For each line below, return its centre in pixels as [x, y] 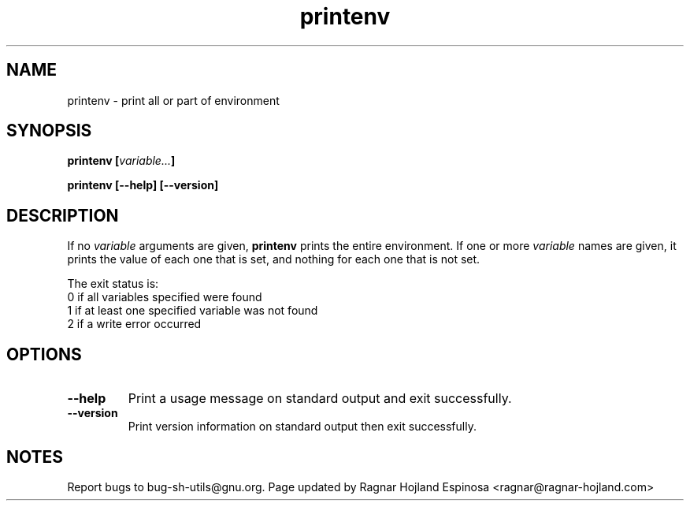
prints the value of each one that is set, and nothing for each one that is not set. [274, 259]
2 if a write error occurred [134, 324]
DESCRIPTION [63, 215]
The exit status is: [113, 284]
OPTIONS [44, 354]
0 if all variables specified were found [165, 297]
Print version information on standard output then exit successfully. [302, 427]
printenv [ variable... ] [121, 161]
